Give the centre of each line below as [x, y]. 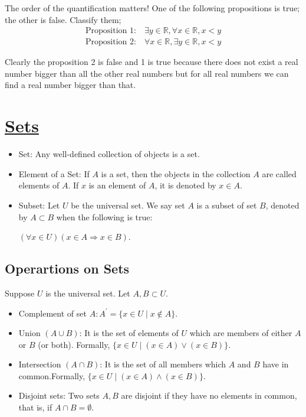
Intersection [40, 364]
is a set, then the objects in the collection [176, 173]
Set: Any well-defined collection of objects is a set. [109, 154]
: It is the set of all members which [163, 364]
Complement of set [52, 313]
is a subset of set [227, 205]
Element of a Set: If [54, 173]
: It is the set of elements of [129, 333]
